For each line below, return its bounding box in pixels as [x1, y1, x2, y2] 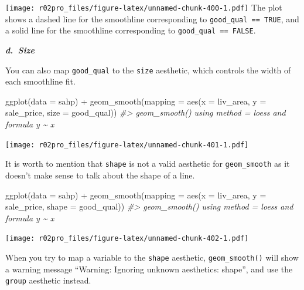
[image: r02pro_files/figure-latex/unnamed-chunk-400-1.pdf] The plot [5, 1, 282, 13]
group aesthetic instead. [5, 274, 91, 286]
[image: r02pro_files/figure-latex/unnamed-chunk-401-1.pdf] [5, 140, 249, 149]
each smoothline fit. [5, 75, 76, 87]
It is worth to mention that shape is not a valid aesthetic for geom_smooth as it [5, 157, 290, 170]
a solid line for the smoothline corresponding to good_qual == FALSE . [5, 24, 256, 36]
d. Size [5, 43, 35, 56]
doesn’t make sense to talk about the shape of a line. [5, 168, 195, 181]
